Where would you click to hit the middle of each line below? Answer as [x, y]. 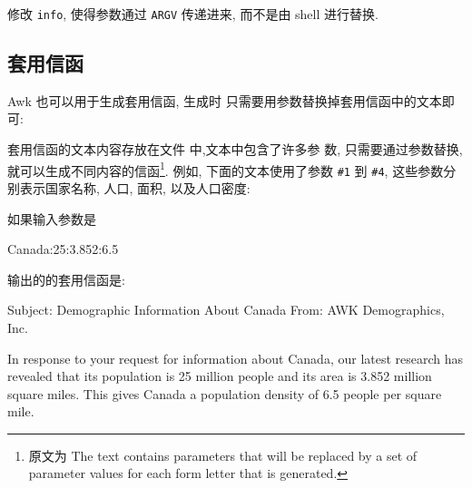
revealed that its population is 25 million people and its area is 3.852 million [220, 376]
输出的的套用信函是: [66, 279]
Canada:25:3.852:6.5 [63, 249]
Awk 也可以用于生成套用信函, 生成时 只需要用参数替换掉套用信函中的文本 [225, 100]
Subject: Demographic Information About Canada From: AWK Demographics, [226, 310]
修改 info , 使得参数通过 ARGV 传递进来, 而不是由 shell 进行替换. [193, 14]
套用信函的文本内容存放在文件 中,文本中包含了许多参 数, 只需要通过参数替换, [235, 149]
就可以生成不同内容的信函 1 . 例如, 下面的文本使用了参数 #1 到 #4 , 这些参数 [226, 169]
